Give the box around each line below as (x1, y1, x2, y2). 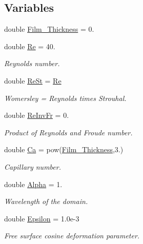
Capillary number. (4, 161, 61, 172)
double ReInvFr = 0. (4, 110, 69, 120)
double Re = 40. (4, 40, 55, 51)
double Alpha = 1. (4, 178, 63, 189)
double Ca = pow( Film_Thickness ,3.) (4, 144, 124, 155)
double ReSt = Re (4, 75, 62, 86)
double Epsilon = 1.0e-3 (4, 213, 79, 223)
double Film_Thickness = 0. (4, 24, 94, 34)
